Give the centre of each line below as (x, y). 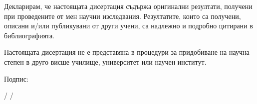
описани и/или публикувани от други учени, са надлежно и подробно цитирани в (128, 26)
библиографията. (29, 35)
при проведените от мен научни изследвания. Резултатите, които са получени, (123, 16)
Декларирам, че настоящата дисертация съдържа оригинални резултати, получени (128, 6)
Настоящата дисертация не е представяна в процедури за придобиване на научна (127, 52)
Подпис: (16, 78)
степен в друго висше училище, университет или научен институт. (105, 61)
